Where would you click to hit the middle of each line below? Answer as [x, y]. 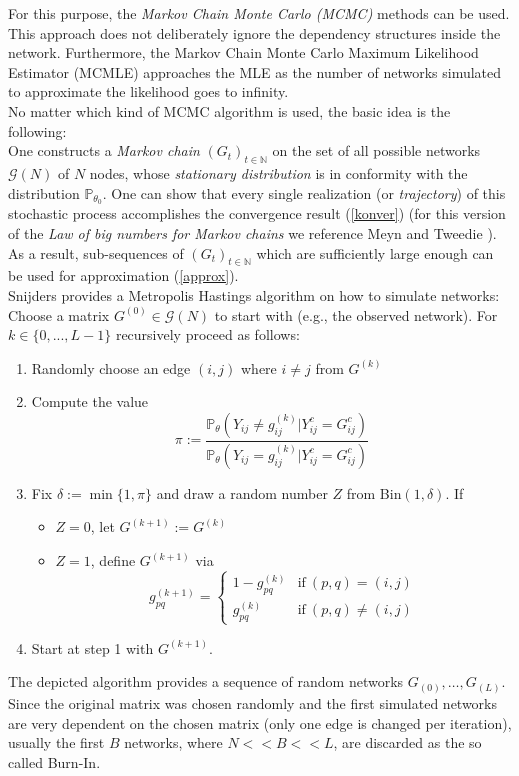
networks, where [173, 742]
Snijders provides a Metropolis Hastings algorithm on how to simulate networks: [254, 294]
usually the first [56, 742]
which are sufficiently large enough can [375, 252]
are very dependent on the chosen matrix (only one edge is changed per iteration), [260, 722]
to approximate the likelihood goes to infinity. [148, 91]
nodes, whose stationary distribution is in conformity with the [278, 172]
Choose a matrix [59, 314]
